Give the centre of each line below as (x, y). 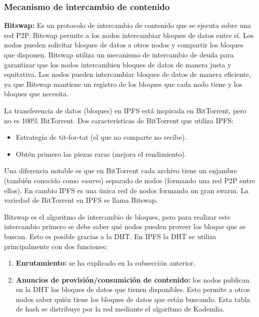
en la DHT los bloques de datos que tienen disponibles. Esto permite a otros (133, 289)
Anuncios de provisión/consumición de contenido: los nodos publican (132, 279)
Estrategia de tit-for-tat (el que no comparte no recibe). (101, 137)
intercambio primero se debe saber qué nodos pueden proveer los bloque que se (125, 226)
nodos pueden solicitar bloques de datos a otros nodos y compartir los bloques (124, 45)
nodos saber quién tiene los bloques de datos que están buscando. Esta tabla (133, 299)
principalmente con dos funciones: (56, 246)
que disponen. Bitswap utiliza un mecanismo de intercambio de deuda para (119, 54)
